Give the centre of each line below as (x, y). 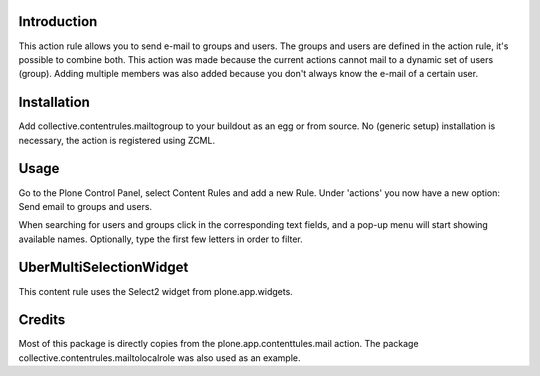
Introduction (58, 21)
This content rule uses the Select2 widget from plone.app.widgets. (156, 291)
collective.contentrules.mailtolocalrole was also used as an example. (159, 357)
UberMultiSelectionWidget (103, 267)
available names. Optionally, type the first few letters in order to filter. (161, 239)
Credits (42, 320)
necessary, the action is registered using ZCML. (116, 140)
